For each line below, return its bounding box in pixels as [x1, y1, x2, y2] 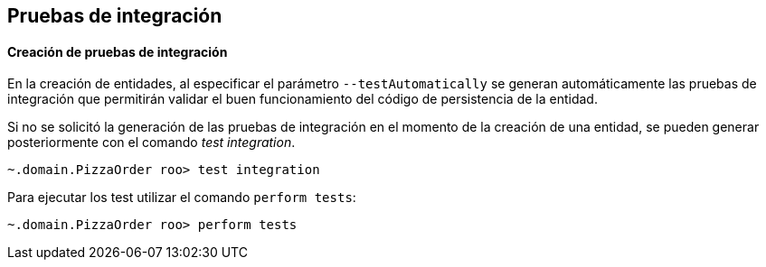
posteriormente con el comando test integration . [7, 134, 296, 151]
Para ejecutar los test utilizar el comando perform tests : [7, 189, 356, 206]
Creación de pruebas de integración [7, 43, 228, 60]
